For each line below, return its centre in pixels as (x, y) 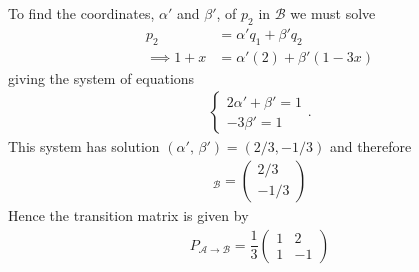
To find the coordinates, (81, 13)
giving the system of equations (101, 77)
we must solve (333, 13)
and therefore (370, 146)
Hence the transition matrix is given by (128, 214)
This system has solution (84, 146)
